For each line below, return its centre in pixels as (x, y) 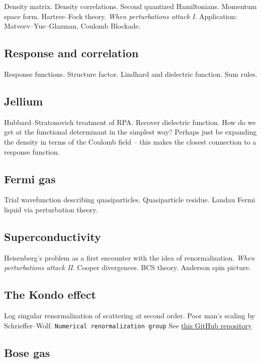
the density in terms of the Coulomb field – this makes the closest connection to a (130, 141)
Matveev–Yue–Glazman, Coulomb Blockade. (72, 26)
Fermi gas (30, 178)
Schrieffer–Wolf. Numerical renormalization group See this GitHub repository (128, 325)
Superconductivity (53, 236)
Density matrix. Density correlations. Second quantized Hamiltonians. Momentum (130, 6)
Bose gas (27, 352)
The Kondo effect (50, 294)
